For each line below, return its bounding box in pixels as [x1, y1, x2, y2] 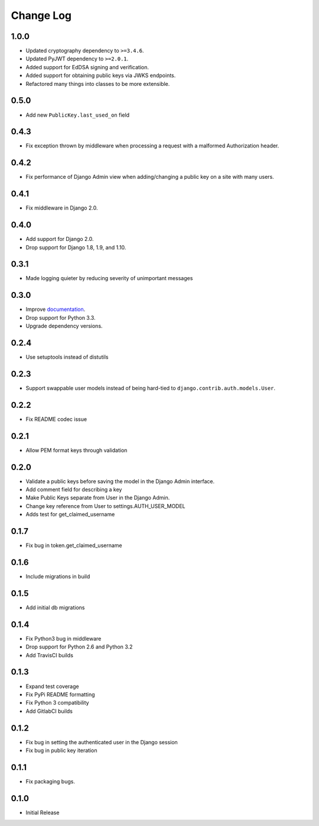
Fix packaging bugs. [25, 777, 75, 785]
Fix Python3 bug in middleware [25, 635, 102, 642]
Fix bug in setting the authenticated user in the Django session [25, 738, 178, 745]
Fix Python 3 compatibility [25, 699, 89, 706]
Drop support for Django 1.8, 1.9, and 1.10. [25, 243, 126, 251]
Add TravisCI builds [25, 651, 74, 658]
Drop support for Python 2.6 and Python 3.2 [25, 643, 133, 651]
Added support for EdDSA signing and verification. [25, 63, 149, 70]
